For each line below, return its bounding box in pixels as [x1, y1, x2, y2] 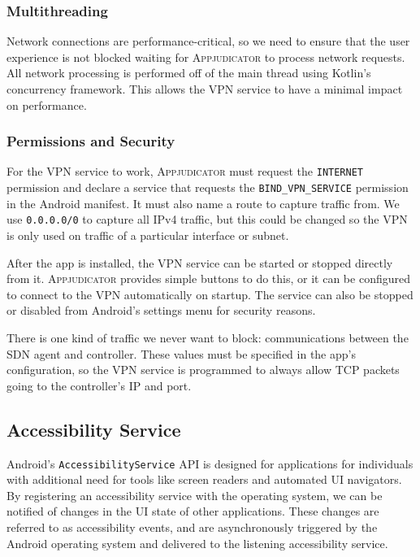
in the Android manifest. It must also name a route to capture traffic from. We [6, 194, 400, 211]
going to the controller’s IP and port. [6, 376, 192, 394]
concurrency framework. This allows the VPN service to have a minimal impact [6, 81, 403, 97]
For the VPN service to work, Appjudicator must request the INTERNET [6, 163, 364, 180]
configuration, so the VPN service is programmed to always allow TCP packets [6, 361, 400, 378]
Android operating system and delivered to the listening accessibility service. [6, 534, 388, 551]
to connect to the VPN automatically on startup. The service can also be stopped [6, 285, 414, 302]
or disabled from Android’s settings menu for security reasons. [6, 302, 316, 319]
